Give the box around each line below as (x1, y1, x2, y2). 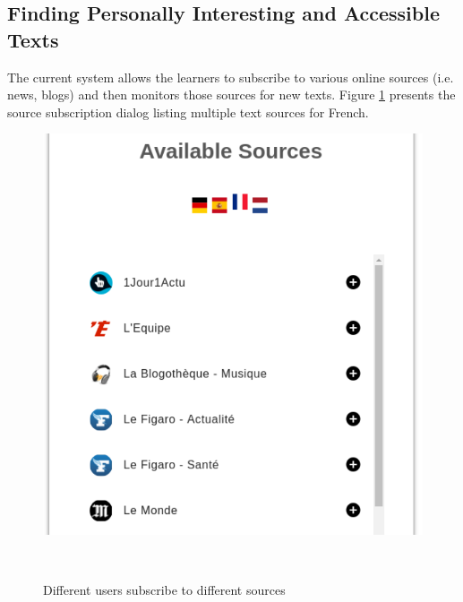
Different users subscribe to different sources (43, 580, 286, 599)
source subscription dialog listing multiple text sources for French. (7, 102, 369, 121)
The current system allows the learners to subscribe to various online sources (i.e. (7, 67, 454, 86)
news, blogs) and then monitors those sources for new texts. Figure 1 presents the (7, 85, 456, 104)
